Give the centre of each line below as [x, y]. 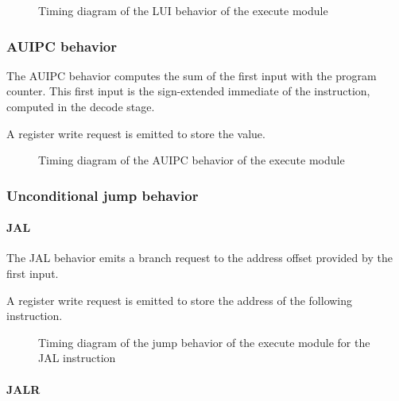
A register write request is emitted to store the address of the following [180, 300]
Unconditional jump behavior [103, 195]
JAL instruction [77, 358]
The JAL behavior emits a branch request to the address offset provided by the [199, 258]
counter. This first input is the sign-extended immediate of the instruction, [188, 91]
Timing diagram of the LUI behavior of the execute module [183, 10]
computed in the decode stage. [81, 106]
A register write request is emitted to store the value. [136, 133]
